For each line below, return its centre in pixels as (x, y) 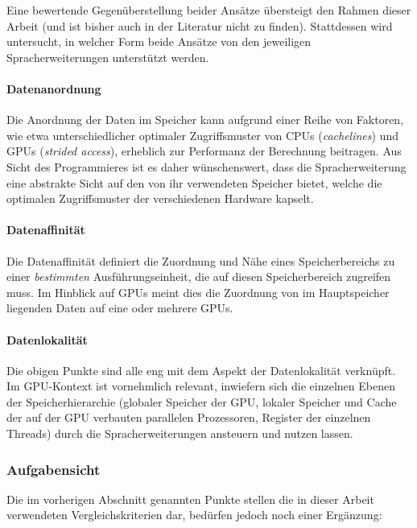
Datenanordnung (54, 88)
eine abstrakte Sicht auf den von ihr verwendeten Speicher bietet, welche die (194, 182)
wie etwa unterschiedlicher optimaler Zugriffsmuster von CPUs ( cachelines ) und (202, 135)
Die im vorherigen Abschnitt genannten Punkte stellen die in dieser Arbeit (190, 499)
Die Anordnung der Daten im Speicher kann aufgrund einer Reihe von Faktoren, (205, 120)
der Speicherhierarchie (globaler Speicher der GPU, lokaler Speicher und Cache (202, 401)
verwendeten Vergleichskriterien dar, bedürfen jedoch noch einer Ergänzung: (194, 515)
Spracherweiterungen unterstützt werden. (108, 57)
